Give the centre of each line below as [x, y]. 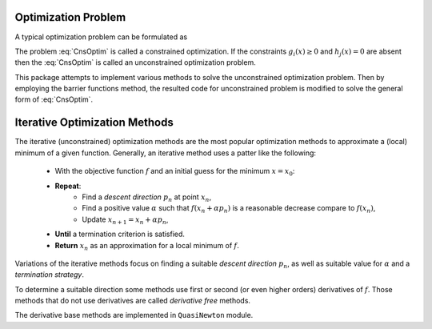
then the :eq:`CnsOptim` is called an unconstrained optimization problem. [135, 62]
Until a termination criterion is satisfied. [120, 234]
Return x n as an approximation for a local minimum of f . [147, 246]
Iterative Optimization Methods [94, 123]
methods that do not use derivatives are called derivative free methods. [133, 301]
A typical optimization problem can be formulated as [101, 37]
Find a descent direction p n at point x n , [147, 198]
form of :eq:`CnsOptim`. [54, 99]
